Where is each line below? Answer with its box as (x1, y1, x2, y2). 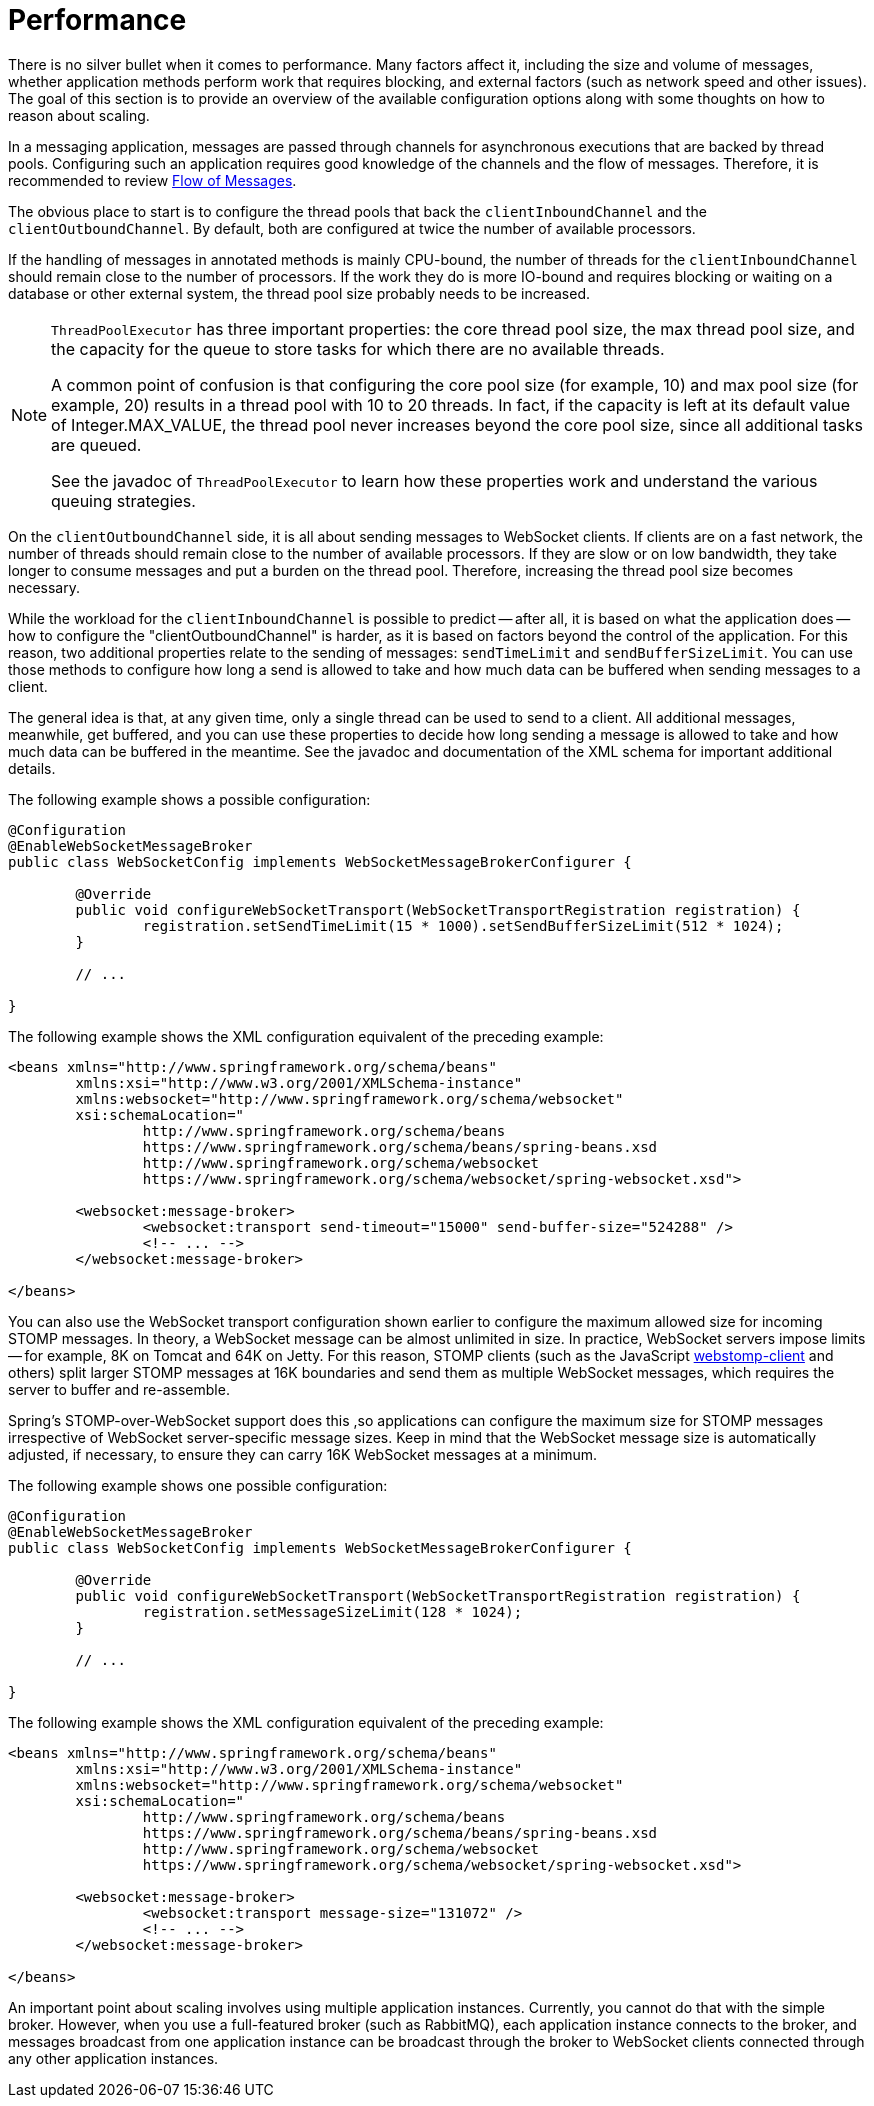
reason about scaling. (8, 106, 150, 124)
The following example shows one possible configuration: (8, 1476, 388, 1494)
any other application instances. (8, 2049, 219, 2067)
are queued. (51, 434, 142, 455)
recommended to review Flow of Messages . (8, 171, 297, 189)
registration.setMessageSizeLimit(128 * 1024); (142, 1603, 523, 1620)
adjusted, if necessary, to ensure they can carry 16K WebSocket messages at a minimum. (8, 1445, 598, 1463)
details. (8, 759, 56, 777)
